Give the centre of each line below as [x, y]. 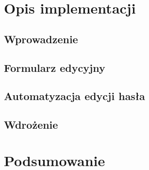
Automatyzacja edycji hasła [74, 96]
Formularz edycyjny [55, 67]
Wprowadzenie [41, 39]
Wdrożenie [31, 125]
